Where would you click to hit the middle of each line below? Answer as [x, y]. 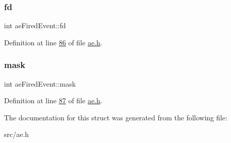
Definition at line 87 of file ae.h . [53, 100]
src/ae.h [17, 134]
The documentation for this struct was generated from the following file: [116, 117]
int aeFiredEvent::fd [35, 25]
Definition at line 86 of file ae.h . [53, 42]
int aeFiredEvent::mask [40, 83]
